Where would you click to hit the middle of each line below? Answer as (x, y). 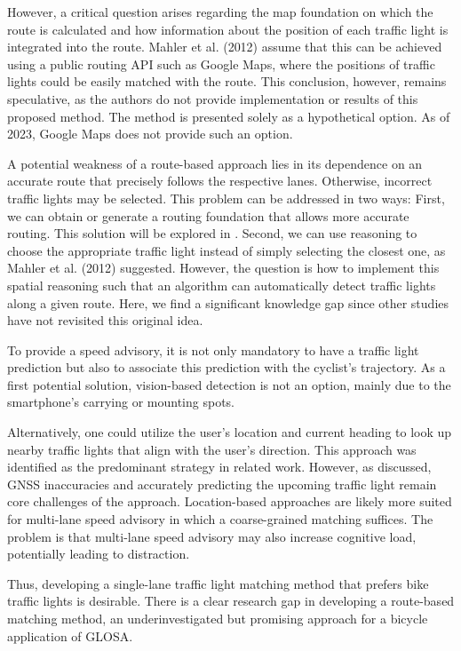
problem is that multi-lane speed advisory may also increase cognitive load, (212, 536)
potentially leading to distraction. (99, 554)
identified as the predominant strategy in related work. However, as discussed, (219, 467)
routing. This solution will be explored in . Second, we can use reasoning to (212, 233)
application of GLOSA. (70, 635)
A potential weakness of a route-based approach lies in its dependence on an (215, 163)
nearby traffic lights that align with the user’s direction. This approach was (212, 449)
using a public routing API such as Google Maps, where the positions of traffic (221, 64)
